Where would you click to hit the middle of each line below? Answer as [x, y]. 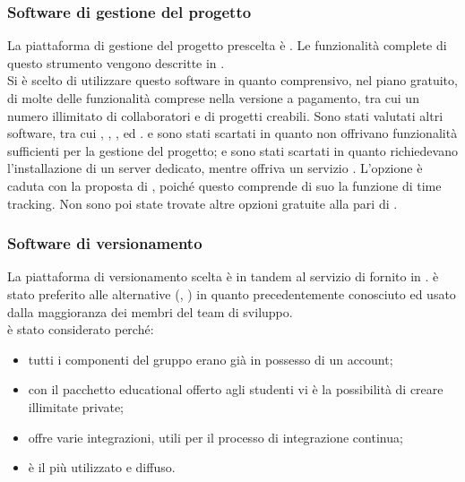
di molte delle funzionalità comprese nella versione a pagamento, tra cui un [213, 98]
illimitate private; [76, 406]
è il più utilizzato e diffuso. [102, 467]
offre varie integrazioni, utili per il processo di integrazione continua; [215, 437]
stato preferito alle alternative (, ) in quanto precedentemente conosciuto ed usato [232, 293]
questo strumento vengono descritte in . [116, 62]
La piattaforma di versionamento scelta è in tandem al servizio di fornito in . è [223, 276]
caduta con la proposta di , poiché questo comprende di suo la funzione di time [224, 185]
